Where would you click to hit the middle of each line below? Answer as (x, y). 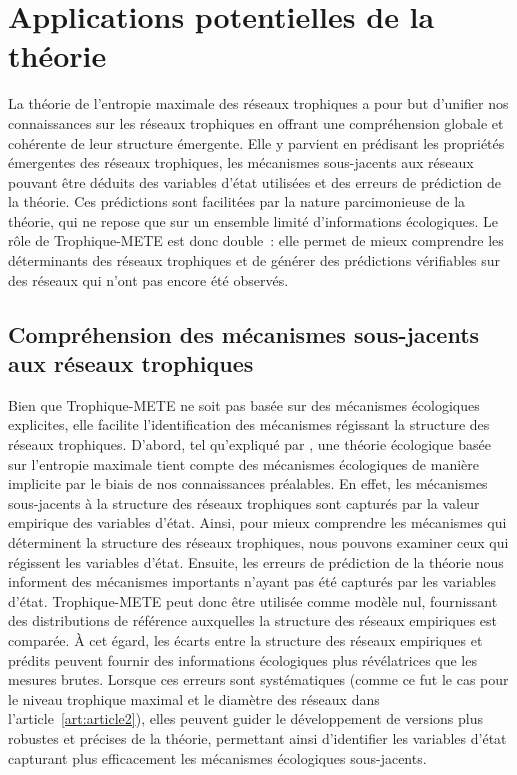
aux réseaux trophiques (131, 363)
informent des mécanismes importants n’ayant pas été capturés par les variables (252, 581)
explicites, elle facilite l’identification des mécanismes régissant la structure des (249, 424)
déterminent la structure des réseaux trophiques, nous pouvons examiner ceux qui (258, 542)
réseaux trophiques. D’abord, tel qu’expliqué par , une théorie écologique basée (249, 444)
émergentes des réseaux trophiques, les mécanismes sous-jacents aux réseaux (241, 162)
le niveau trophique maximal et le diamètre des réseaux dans (194, 698)
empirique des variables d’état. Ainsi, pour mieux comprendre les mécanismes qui (257, 522)
